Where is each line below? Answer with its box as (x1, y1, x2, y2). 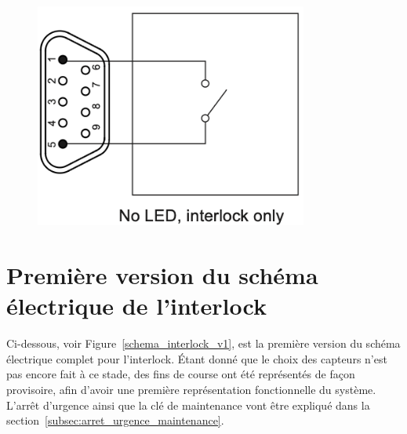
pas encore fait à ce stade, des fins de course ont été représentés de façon (6, 366, 355, 382)
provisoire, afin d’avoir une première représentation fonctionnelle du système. (6, 381, 376, 398)
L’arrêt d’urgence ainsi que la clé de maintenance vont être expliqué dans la (6, 396, 370, 413)
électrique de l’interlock (6, 290, 267, 322)
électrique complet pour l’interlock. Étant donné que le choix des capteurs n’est (6, 350, 387, 367)
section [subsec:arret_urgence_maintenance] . (6, 412, 224, 429)
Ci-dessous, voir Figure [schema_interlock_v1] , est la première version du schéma (6, 335, 401, 352)
